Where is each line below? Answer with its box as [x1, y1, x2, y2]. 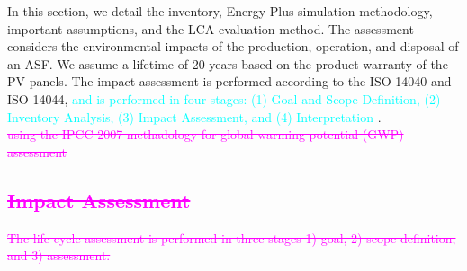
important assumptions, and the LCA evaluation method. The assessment [7, 19, 414, 38]
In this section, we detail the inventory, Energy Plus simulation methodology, [7, 2, 433, 20]
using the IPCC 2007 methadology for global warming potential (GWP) [7, 125, 404, 144]
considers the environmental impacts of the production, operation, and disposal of [7, 37, 459, 56]
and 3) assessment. [7, 246, 111, 265]
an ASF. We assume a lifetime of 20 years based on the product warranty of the [7, 54, 448, 73]
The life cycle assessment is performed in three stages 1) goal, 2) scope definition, [7, 228, 456, 247]
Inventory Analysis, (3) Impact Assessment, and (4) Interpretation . [7, 107, 382, 126]
